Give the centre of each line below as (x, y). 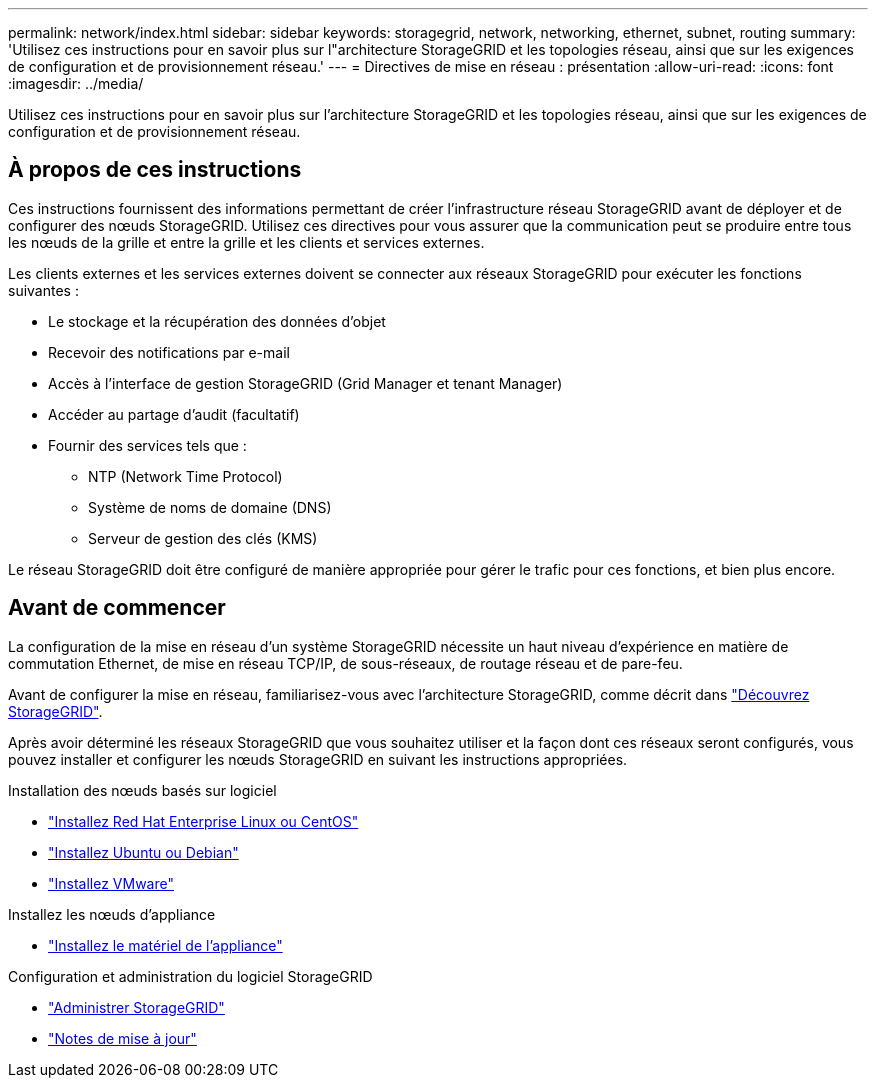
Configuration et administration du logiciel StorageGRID (190, 976)
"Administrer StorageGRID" (136, 1007)
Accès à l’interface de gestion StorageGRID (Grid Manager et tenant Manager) (305, 383)
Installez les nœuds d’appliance (112, 914)
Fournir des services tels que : (147, 445)
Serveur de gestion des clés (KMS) (203, 538)
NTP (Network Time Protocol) (185, 476)
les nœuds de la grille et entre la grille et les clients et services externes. (246, 242)
